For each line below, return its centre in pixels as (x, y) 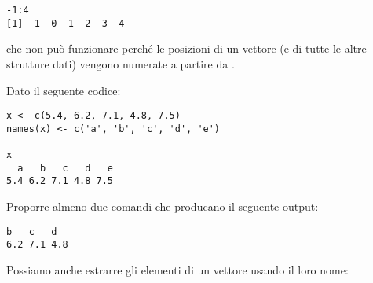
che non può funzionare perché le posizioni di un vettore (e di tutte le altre (186, 48)
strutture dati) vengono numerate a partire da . (121, 63)
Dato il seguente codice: (64, 90)
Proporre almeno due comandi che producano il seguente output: (163, 206)
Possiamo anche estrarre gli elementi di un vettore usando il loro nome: (177, 269)
